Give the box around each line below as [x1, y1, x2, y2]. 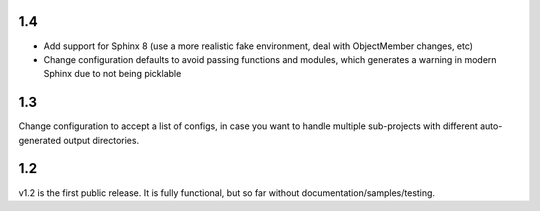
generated [18, 134, 62, 146]
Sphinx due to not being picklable [43, 68, 182, 80]
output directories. [63, 134, 140, 146]
